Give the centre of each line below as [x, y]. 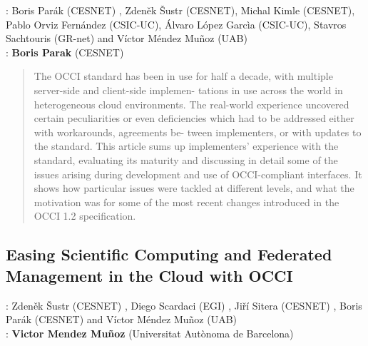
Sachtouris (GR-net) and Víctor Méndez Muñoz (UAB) [127, 38]
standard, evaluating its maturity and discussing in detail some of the [186, 159]
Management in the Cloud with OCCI [149, 275]
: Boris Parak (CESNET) [65, 52]
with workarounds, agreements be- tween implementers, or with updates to [198, 132]
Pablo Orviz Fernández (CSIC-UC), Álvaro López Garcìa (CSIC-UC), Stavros [176, 24]
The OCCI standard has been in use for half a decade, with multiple [183, 76]
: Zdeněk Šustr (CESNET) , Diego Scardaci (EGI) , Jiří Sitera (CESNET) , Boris [184, 305]
